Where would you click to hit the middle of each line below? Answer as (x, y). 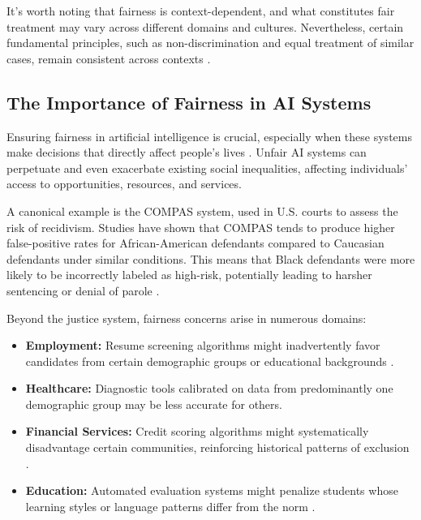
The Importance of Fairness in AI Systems (189, 102)
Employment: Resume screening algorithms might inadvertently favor (203, 345)
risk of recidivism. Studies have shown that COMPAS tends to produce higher (201, 227)
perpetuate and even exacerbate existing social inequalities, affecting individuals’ (207, 168)
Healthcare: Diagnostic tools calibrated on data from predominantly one (209, 388)
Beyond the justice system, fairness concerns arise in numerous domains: (187, 318)
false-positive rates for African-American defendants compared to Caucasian (195, 243)
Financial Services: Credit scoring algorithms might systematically (197, 431)
